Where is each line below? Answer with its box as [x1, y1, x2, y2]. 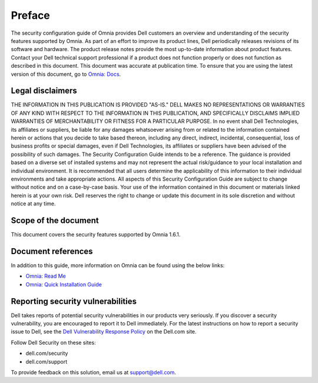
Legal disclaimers [11, 86, 78, 96]
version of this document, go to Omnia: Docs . [11, 71, 121, 78]
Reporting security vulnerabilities [11, 296, 137, 306]
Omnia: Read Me [25, 272, 66, 279]
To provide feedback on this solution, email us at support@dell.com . [11, 368, 177, 376]
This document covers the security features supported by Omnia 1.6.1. [11, 231, 181, 238]
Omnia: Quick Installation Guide [25, 281, 102, 288]
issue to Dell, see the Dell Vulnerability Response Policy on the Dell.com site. [11, 328, 197, 335]
